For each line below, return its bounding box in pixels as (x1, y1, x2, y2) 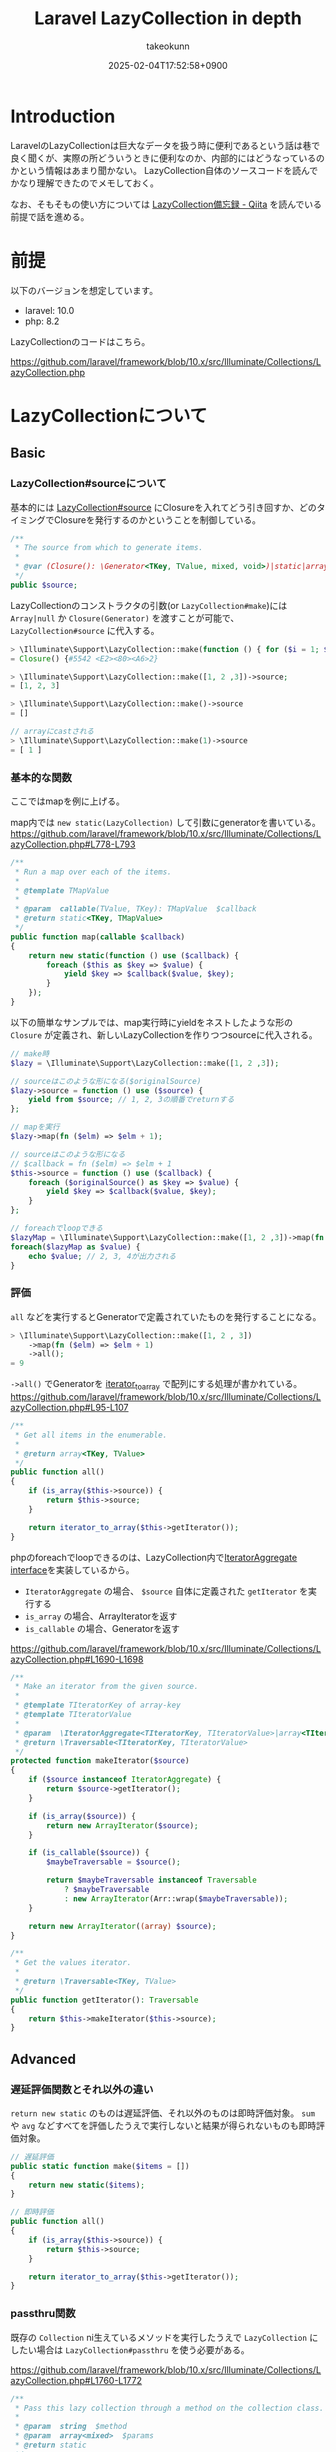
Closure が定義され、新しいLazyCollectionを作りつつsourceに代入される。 (10, 1028, 318, 1041)
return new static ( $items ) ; (28, 2180, 145, 2190)
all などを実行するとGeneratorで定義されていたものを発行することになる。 (10, 1310, 322, 1322)
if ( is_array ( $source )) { (28, 1811, 137, 1821)
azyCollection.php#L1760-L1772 (10, 2374, 143, 2386)
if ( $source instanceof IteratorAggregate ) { (28, 1775, 222, 1785)
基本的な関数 (10, 770, 73, 784)
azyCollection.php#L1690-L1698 (10, 1653, 144, 1665)
